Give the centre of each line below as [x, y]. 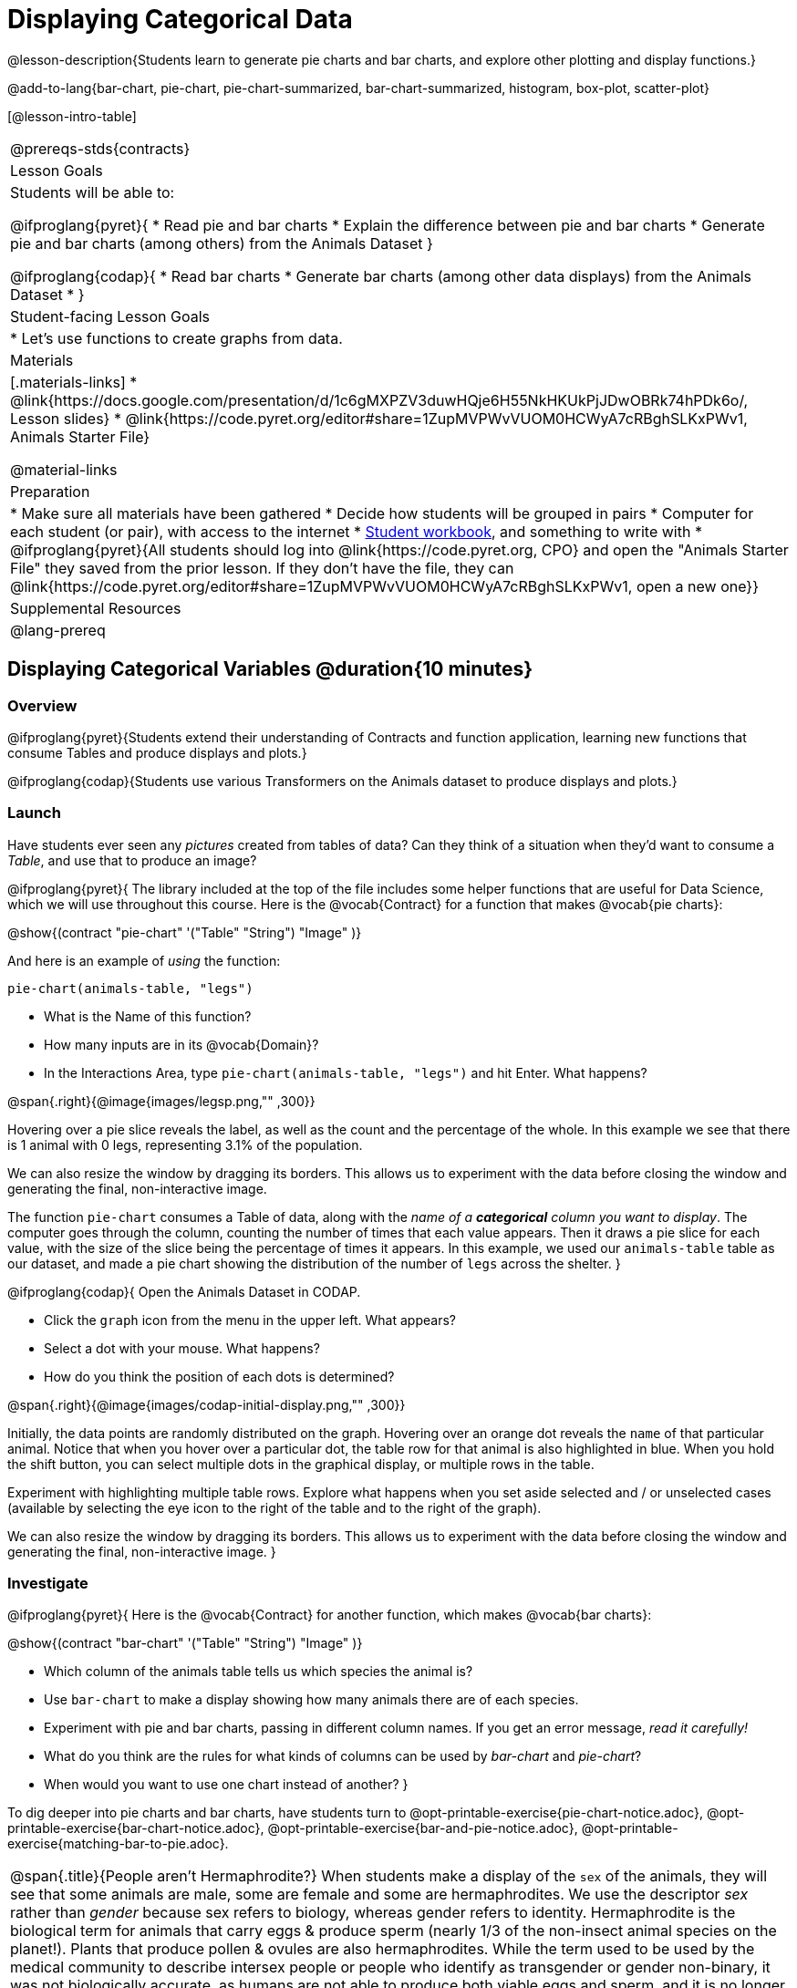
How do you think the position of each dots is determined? [219, 1376]
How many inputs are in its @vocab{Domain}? [181, 1044]
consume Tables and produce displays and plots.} [157, 752]
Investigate [48, 1584]
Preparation [50, 491]
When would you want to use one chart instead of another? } [226, 1785]
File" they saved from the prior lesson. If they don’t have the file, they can [262, 568]
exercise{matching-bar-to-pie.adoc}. [118, 1844]
